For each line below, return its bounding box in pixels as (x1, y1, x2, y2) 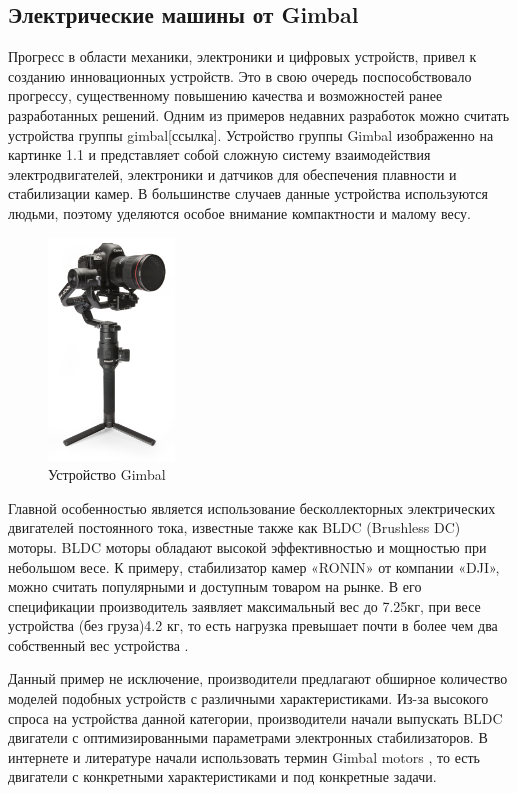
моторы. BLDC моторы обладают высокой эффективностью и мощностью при (8, 536, 487, 557)
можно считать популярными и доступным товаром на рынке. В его (8, 576, 422, 597)
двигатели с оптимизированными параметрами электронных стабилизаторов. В (8, 727, 488, 748)
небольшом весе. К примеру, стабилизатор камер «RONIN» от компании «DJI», (8, 556, 500, 577)
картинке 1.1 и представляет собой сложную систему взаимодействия (8, 144, 431, 165)
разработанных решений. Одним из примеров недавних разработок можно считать (8, 104, 510, 125)
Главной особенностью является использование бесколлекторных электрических (8, 497, 496, 518)
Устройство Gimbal (48, 464, 166, 485)
